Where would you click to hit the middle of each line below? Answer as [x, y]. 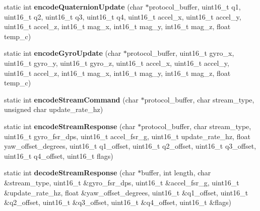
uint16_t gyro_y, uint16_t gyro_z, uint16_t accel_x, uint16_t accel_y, [117, 63]
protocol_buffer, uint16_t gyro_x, [180, 53]
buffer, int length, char [176, 173]
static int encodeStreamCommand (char [71, 99]
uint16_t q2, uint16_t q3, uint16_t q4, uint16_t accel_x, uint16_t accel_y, [123, 16]
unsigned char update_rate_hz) [54, 109]
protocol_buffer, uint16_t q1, [195, 7]
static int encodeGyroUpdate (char [63, 53]
